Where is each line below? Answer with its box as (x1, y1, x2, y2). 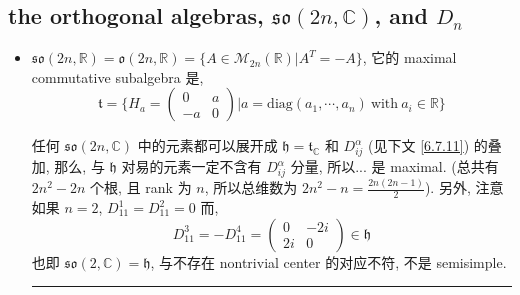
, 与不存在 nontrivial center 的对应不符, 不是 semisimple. (150, 251, 507, 272)
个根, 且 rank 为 (90, 177, 192, 198)
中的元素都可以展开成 (137, 135, 278, 156)
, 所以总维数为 (204, 177, 298, 198)
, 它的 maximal (362, 47, 457, 68)
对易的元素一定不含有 (121, 156, 262, 177)
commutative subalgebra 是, (31, 66, 204, 87)
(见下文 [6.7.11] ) (368, 135, 470, 156)
